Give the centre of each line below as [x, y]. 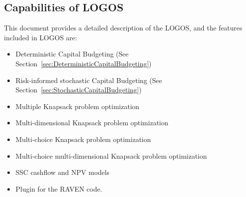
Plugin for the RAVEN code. [59, 188]
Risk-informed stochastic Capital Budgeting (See [89, 80]
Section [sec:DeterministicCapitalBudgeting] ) [83, 63]
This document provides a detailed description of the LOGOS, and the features [123, 28]
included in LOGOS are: [41, 37]
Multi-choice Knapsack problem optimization [83, 139]
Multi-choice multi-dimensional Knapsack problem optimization [111, 155]
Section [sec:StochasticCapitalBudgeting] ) [79, 90]
